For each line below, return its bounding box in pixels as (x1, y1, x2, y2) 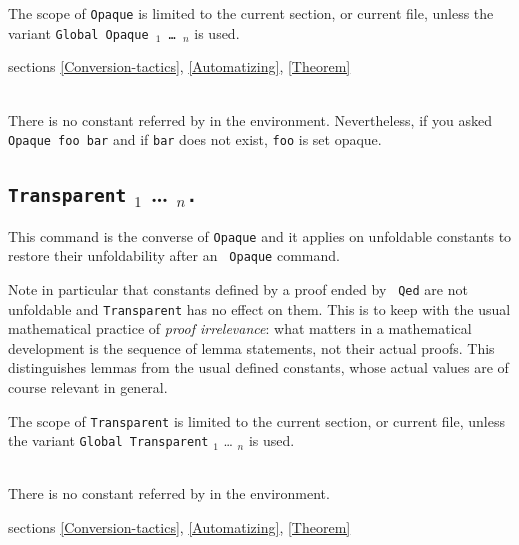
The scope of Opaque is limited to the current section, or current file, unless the (8, 3, 494, 23)
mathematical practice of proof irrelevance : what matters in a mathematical (8, 318, 472, 339)
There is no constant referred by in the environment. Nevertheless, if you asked (8, 109, 492, 130)
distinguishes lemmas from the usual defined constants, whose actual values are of (8, 357, 509, 378)
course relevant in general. (8, 376, 168, 397)
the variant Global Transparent (8, 430, 209, 451)
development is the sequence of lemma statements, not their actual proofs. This (8, 337, 495, 358)
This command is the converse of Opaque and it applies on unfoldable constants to (8, 225, 512, 246)
